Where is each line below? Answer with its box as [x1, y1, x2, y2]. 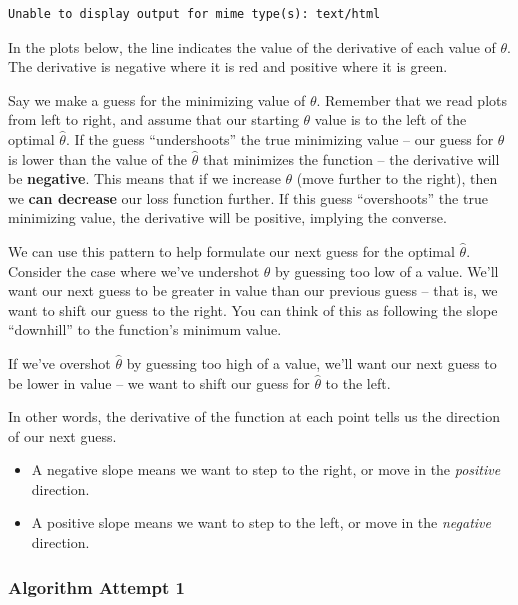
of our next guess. [8, 425, 117, 446]
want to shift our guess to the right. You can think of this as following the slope [8, 299, 498, 320]
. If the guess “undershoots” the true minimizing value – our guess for [65, 128, 494, 149]
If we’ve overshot [8, 352, 111, 373]
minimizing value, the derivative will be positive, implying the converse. [8, 207, 447, 228]
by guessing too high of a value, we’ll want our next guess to [126, 352, 497, 373]
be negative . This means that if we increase [8, 168, 281, 189]
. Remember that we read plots [316, 89, 507, 110]
